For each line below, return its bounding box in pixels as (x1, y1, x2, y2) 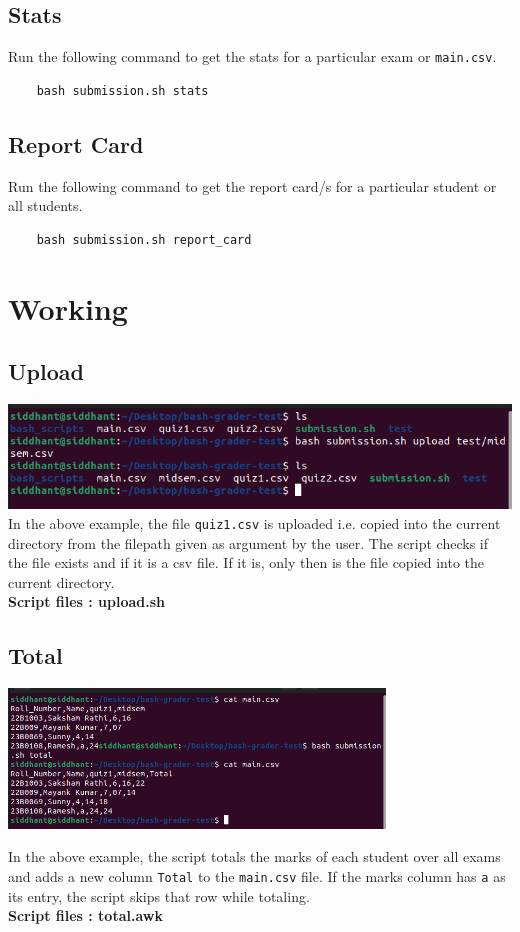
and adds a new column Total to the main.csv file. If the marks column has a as (8, 865, 506, 886)
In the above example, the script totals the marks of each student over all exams (8, 846, 501, 867)
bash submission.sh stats (36, 83, 209, 98)
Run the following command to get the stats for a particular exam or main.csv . (8, 46, 497, 67)
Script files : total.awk (8, 905, 163, 926)
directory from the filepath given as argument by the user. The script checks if (8, 532, 489, 553)
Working (8, 287, 128, 328)
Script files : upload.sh (8, 591, 166, 612)
